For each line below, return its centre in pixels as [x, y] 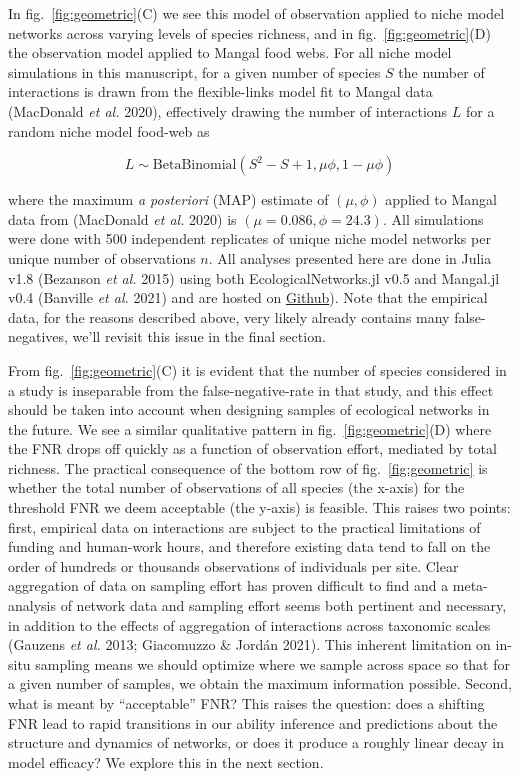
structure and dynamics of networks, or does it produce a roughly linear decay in [256, 742]
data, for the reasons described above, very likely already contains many [229, 316]
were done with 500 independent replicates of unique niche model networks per [249, 238]
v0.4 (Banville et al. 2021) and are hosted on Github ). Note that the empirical [248, 297]
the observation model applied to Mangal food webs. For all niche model [230, 52]
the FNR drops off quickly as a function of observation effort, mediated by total [252, 448]
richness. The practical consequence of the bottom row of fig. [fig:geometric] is [248, 467]
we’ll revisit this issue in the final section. [199, 336]
